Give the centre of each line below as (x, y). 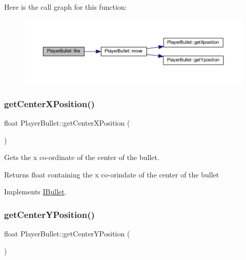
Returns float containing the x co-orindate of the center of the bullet (112, 174)
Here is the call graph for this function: (66, 7)
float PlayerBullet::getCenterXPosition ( (67, 122)
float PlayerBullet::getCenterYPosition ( (67, 234)
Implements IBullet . (35, 192)
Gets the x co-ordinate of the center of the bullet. (82, 157)
